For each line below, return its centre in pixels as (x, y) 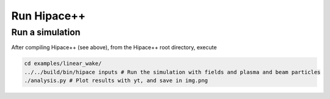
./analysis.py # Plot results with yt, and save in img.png (116, 81)
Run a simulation (46, 32)
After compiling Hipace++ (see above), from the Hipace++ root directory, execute (114, 47)
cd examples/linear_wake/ (63, 63)
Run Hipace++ (48, 16)
